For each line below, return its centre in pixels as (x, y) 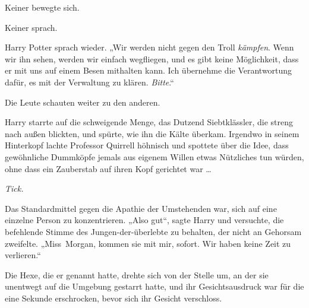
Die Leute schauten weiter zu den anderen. (83, 102)
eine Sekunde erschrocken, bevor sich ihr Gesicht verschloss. (113, 298)
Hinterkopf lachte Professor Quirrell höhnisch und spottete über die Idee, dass (147, 145)
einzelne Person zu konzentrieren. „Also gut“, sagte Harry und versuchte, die (144, 220)
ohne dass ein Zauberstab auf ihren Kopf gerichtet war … (108, 168)
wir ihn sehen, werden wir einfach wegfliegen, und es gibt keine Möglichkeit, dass (152, 58)
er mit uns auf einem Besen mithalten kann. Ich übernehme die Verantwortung (149, 70)
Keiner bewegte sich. (42, 7)
